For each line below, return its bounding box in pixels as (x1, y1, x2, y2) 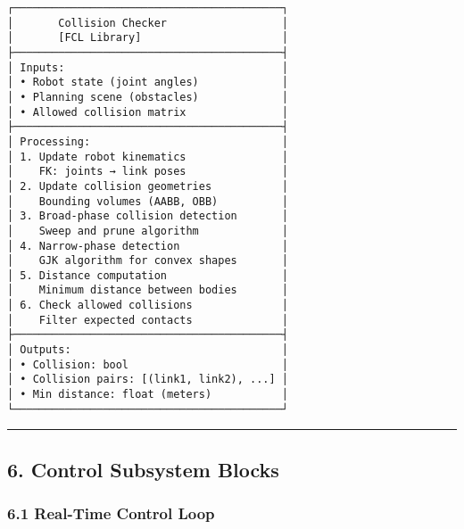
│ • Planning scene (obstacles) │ (7, 90, 288, 103)
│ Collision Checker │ (7, 16, 288, 29)
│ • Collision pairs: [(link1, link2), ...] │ (7, 373, 288, 386)
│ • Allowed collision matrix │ (7, 105, 288, 119)
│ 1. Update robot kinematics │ (7, 150, 288, 163)
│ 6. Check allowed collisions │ (7, 299, 288, 312)
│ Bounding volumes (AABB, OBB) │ (7, 194, 288, 208)
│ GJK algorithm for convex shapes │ (7, 254, 288, 268)
